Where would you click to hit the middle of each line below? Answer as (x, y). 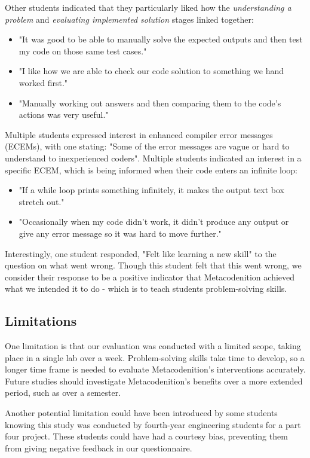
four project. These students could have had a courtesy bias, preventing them (146, 436)
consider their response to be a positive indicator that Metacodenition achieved (150, 277)
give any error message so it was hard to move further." (120, 233)
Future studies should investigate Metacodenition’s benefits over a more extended (154, 381)
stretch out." (42, 201)
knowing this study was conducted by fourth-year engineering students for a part (153, 424)
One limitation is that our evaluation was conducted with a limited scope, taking (153, 346)
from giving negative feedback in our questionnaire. (99, 448)
